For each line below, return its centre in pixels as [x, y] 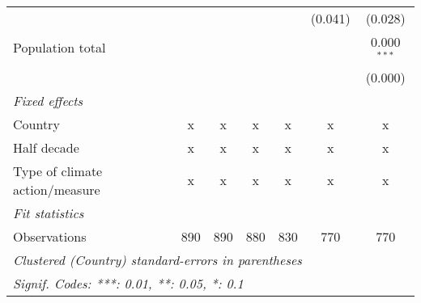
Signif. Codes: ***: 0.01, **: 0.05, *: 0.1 [128, 283]
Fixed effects [48, 100]
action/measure [57, 189]
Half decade [46, 147]
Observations [50, 236]
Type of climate [58, 170]
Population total [60, 48]
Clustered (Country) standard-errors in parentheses [157, 259]
